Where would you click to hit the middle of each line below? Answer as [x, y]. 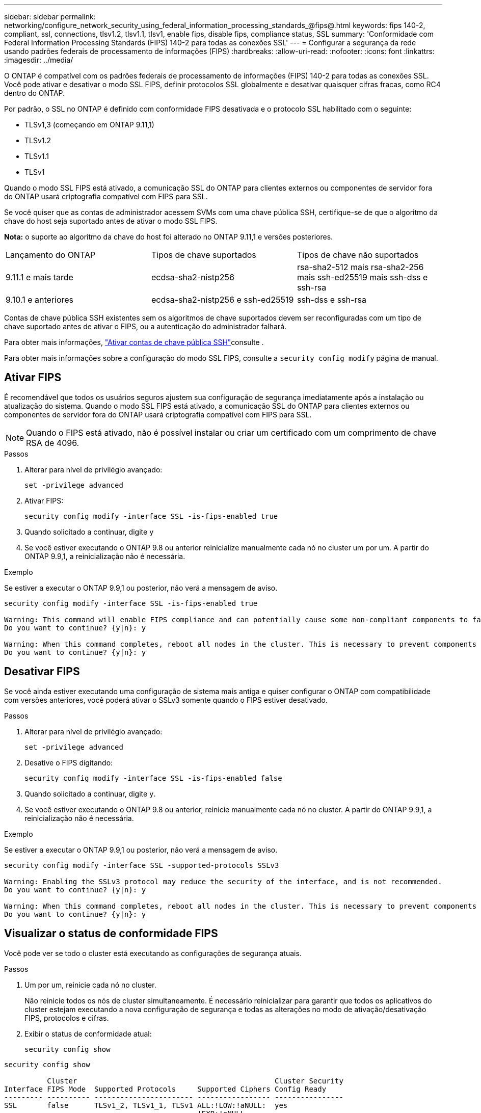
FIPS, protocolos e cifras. [67, 1018]
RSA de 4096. [53, 443]
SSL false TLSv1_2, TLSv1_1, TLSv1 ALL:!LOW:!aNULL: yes [146, 1105]
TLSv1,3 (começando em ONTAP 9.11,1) [89, 125]
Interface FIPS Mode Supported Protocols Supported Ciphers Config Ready [165, 1089]
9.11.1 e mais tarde [39, 277]
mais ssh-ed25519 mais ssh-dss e [362, 277]
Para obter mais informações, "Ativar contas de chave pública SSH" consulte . [134, 342]
